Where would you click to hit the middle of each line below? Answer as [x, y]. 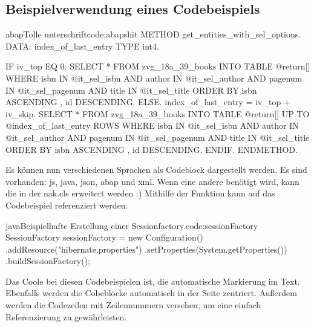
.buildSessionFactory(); [48, 261]
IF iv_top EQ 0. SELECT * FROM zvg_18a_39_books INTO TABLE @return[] [158, 66]
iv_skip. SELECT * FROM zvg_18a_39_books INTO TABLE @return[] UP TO [158, 113]
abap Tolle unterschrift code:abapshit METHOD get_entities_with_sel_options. [153, 34]
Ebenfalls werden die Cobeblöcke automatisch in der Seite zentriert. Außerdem [151, 293]
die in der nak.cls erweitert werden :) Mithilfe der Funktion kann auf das [140, 193]
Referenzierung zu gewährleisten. [66, 316]
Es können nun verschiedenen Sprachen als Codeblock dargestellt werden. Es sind [156, 170]
